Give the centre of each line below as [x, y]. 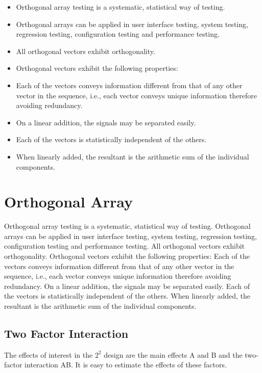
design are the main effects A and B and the [173, 354]
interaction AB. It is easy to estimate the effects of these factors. [126, 365]
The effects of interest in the [49, 354]
